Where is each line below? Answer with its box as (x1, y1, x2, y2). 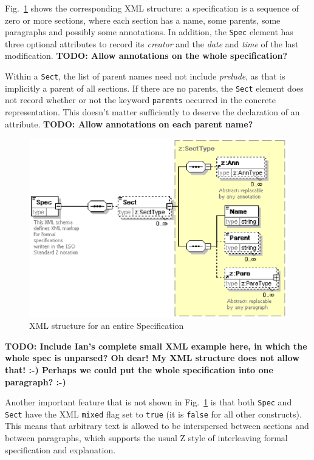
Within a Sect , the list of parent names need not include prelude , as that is (5, 70, 285, 83)
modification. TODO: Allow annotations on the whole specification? (5, 49, 288, 62)
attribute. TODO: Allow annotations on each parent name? (5, 117, 253, 130)
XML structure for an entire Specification (29, 319, 184, 332)
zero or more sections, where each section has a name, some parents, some (5, 13, 281, 26)
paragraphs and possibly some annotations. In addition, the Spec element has (5, 25, 293, 38)
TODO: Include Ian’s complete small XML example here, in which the (5, 339, 307, 352)
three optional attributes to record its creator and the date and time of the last (5, 37, 299, 50)
